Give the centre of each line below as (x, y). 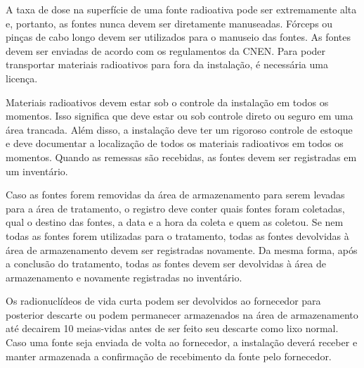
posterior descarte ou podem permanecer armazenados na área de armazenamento (182, 314)
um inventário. (37, 171)
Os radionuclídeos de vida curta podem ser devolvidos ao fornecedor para (163, 301)
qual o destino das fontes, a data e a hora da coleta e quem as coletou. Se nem (175, 222)
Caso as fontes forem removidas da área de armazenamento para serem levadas (175, 195)
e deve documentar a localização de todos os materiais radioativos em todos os (175, 143)
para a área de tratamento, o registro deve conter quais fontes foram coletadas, (175, 208)
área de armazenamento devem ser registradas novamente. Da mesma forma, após (182, 249)
